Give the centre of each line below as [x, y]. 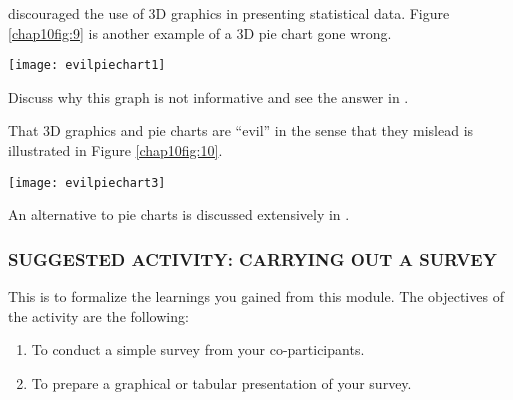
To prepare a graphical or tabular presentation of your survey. [221, 382]
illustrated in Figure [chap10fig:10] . [115, 150]
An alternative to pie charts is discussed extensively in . [179, 214]
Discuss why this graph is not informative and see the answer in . [208, 96]
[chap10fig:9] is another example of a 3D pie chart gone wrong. [200, 32]
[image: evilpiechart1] [87, 65]
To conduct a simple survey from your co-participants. [198, 349]
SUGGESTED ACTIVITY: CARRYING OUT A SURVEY [252, 258]
